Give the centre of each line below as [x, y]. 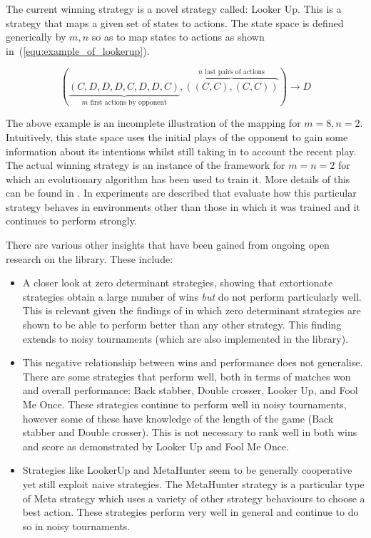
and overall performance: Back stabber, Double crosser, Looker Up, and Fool [190, 390]
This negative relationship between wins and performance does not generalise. [193, 362]
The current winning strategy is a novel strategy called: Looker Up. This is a [174, 9]
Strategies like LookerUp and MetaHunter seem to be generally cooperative [187, 470]
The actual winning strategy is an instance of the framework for [146, 165]
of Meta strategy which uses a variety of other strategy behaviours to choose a [194, 498]
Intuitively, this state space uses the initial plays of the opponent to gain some [177, 136]
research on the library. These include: [90, 258]
